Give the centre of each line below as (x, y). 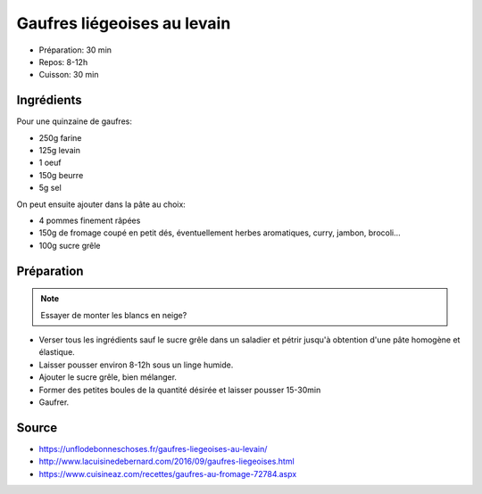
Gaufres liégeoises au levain (124, 23)
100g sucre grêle (70, 245)
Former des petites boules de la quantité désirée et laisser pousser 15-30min (180, 390)
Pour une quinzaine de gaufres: (75, 121)
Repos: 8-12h (63, 62)
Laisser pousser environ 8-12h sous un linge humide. (136, 365)
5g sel (50, 188)
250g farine (60, 137)
